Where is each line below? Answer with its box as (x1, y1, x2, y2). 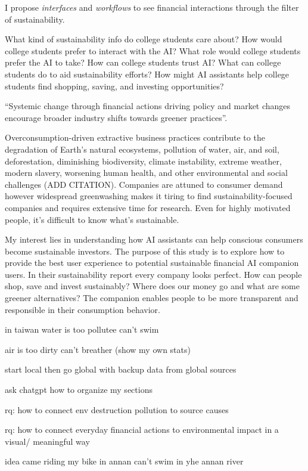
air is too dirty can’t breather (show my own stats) (5, 343, 191, 355)
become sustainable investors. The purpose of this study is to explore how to (5, 244, 285, 257)
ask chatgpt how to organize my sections (5, 383, 153, 396)
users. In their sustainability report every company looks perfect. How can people (5, 268, 302, 280)
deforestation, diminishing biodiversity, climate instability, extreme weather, (5, 154, 282, 167)
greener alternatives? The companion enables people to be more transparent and (5, 292, 298, 304)
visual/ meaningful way (5, 435, 90, 447)
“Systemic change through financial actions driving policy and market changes (5, 100, 291, 112)
